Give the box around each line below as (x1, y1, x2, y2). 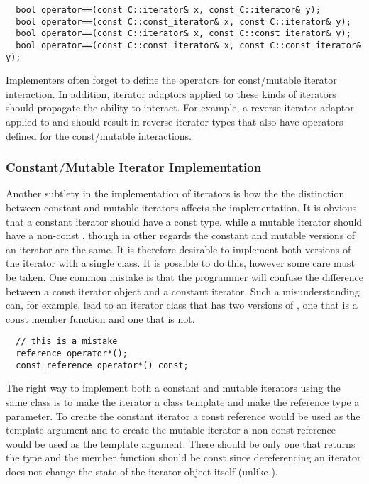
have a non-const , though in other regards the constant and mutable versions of (6, 228, 356, 243)
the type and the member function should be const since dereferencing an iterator (6, 450, 361, 465)
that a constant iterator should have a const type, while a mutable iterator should (6, 214, 363, 229)
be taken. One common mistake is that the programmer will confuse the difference (6, 270, 363, 285)
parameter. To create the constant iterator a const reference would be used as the (6, 408, 360, 423)
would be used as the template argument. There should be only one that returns (6, 436, 356, 451)
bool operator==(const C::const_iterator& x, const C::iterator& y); (16, 16, 351, 27)
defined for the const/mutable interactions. (6, 128, 192, 143)
